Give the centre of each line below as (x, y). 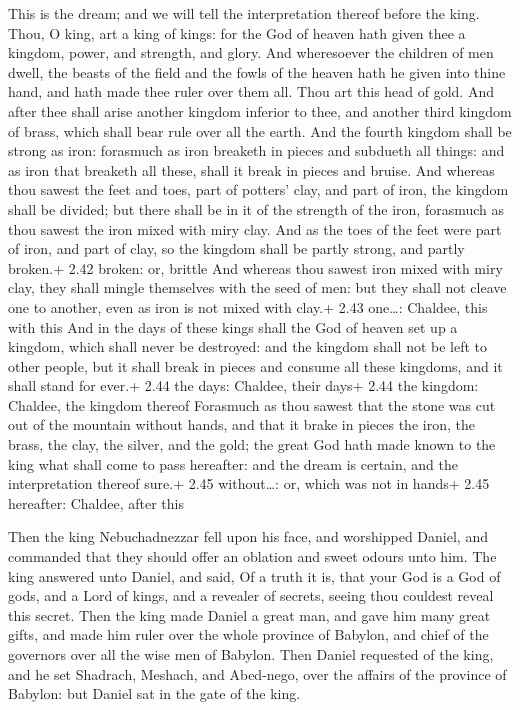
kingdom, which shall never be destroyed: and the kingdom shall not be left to (248, 346)
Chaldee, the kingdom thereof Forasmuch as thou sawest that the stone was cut (252, 404)
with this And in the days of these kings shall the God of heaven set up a (233, 326)
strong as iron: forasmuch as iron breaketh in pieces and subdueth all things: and (256, 150)
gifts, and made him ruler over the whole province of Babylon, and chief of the (248, 634)
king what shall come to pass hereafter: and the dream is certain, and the (233, 463)
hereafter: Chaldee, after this (96, 502)
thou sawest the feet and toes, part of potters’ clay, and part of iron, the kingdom (258, 189)
